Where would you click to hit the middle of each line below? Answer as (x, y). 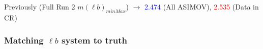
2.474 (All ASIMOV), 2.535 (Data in (202, 7)
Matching (24, 40)
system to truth (94, 40)
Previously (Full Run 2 (40, 7)
